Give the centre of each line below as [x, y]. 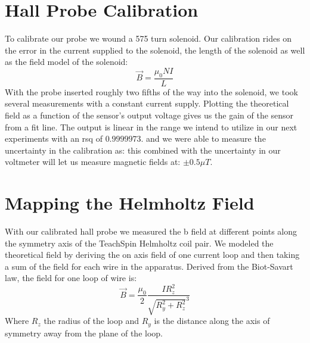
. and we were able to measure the [203, 138]
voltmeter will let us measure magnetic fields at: [93, 162]
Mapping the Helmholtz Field [130, 203]
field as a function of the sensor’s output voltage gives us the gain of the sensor [149, 115]
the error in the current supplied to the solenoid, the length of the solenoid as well [155, 50]
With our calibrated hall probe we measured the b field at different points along [151, 231]
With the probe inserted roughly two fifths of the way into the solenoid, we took [151, 91]
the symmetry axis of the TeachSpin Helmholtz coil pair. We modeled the [139, 243]
